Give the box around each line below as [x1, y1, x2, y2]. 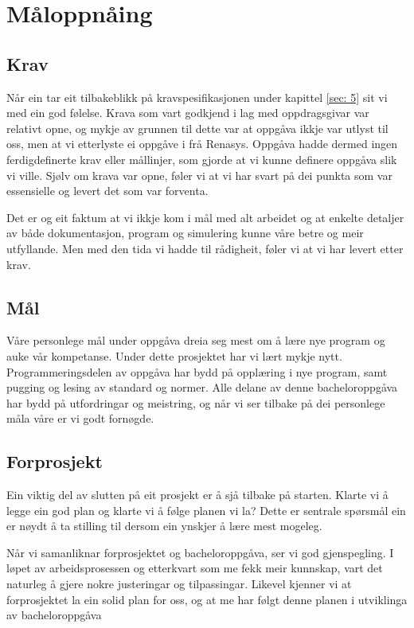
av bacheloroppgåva [6, 607, 102, 623]
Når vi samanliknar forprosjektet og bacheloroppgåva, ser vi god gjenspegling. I [6, 544, 394, 560]
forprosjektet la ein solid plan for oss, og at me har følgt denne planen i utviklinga [6, 591, 408, 607]
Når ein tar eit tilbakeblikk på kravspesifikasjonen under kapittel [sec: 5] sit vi [6, 88, 388, 105]
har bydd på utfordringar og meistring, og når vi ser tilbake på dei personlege [6, 394, 385, 411]
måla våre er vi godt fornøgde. [6, 410, 154, 427]
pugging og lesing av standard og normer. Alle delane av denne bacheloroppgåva [6, 379, 398, 396]
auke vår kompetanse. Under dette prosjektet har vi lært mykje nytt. [6, 347, 342, 364]
